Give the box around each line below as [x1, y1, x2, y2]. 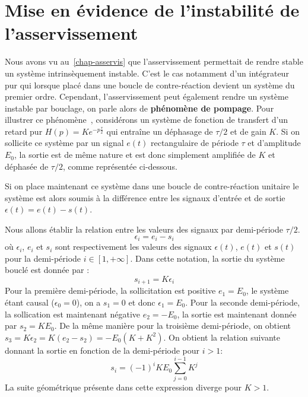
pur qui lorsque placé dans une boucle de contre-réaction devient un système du [5, 78, 295, 91]
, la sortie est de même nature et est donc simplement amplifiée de [14, 148, 256, 161]
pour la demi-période [5, 252, 81, 264]
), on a [76, 296, 101, 308]
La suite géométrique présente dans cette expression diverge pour [5, 381, 242, 393]
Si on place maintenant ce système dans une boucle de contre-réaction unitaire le [5, 180, 299, 192]
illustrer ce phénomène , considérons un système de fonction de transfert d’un [5, 113, 288, 126]
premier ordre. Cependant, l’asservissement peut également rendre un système [5, 90, 288, 103]
